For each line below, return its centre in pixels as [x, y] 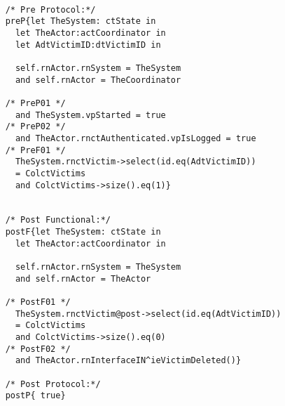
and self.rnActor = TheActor [83, 279]
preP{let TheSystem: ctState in [81, 21]
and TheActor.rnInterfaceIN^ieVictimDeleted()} [128, 361]
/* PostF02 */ [38, 349]
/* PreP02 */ [35, 127]
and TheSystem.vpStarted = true [90, 115]
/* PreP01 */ [35, 103]
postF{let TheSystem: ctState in [83, 232]
